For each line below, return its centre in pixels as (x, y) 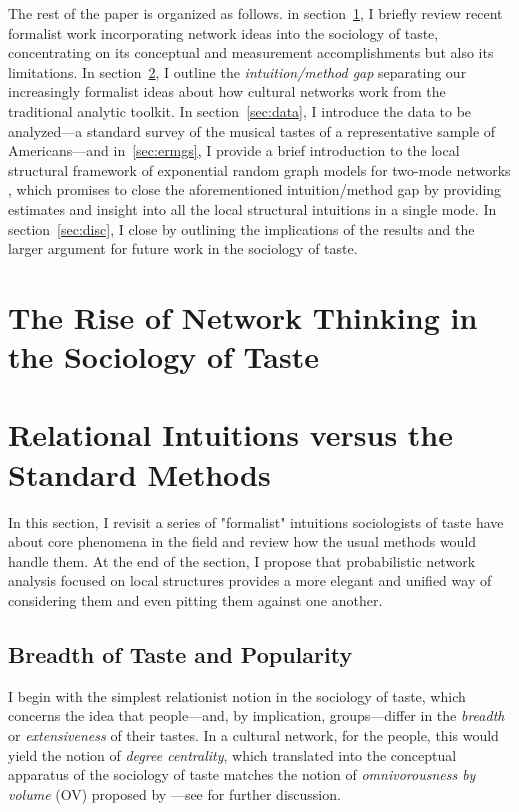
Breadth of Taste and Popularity (180, 653)
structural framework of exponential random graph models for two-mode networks (259, 169)
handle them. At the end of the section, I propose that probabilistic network (242, 560)
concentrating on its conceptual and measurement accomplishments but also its (251, 52)
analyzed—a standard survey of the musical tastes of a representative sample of (252, 130)
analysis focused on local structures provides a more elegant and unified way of (250, 580)
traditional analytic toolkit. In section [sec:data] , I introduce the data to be (240, 110)
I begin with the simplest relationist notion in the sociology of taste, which (237, 695)
